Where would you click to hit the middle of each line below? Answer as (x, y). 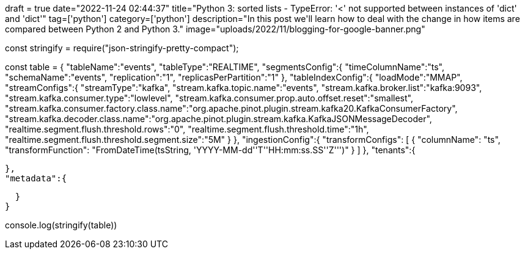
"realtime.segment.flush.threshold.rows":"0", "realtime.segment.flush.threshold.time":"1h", (187, 129)
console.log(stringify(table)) (61, 225)
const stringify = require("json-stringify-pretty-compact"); (122, 48)
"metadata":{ (36, 178)
